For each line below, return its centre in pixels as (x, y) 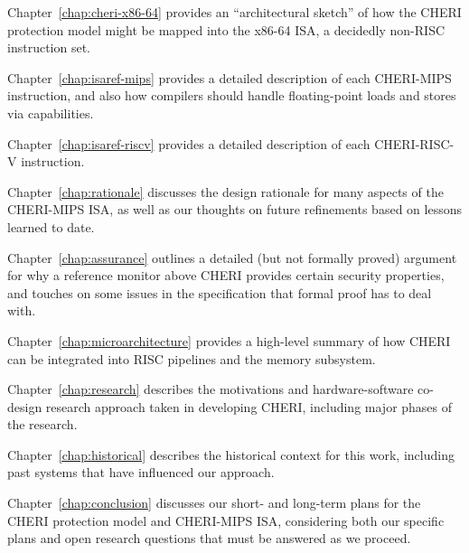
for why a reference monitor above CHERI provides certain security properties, (226, 275)
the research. (42, 424)
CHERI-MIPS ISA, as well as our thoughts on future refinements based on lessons (234, 209)
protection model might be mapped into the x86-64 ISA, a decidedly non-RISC (226, 29)
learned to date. (51, 226)
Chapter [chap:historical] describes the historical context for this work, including (231, 454)
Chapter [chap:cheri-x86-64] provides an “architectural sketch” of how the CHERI (234, 12)
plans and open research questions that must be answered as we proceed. (209, 538)
